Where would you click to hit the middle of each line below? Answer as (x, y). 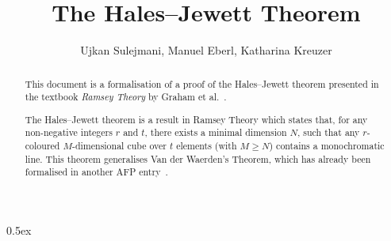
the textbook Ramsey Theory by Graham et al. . (126, 97)
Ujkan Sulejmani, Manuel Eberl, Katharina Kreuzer (206, 50)
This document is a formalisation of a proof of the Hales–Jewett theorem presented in (202, 83)
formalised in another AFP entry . (96, 172)
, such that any (329, 132)
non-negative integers (69, 132)
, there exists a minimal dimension (216, 132)
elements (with (207, 146)
